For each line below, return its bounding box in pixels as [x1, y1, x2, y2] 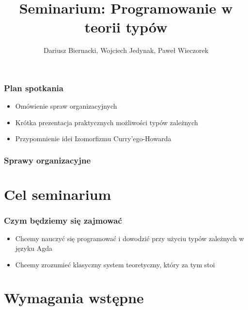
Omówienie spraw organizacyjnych [15, 101, 117, 111]
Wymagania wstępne [4, 288, 144, 308]
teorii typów [84, 17, 168, 37]
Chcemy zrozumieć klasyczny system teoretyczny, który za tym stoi [15, 259, 215, 269]
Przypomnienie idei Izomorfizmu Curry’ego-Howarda [15, 133, 171, 144]
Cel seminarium [4, 184, 111, 204]
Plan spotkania [4, 82, 63, 94]
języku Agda [15, 243, 53, 253]
